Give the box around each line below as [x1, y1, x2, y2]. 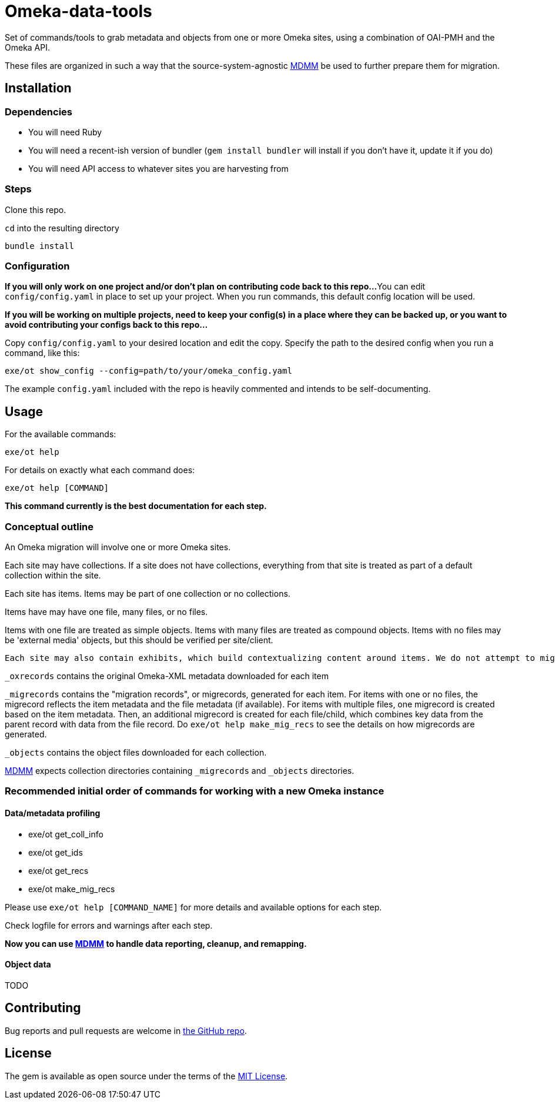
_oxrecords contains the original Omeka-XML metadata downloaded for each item [5, 671, 329, 681]
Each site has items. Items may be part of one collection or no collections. [5, 588, 290, 599]
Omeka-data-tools [5, 1, 152, 21]
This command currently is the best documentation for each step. [5, 501, 267, 511]
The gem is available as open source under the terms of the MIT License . [5, 1070, 288, 1081]
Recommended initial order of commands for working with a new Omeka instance [5, 785, 385, 797]
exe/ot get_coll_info [28, 829, 103, 839]
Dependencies [5, 105, 73, 118]
